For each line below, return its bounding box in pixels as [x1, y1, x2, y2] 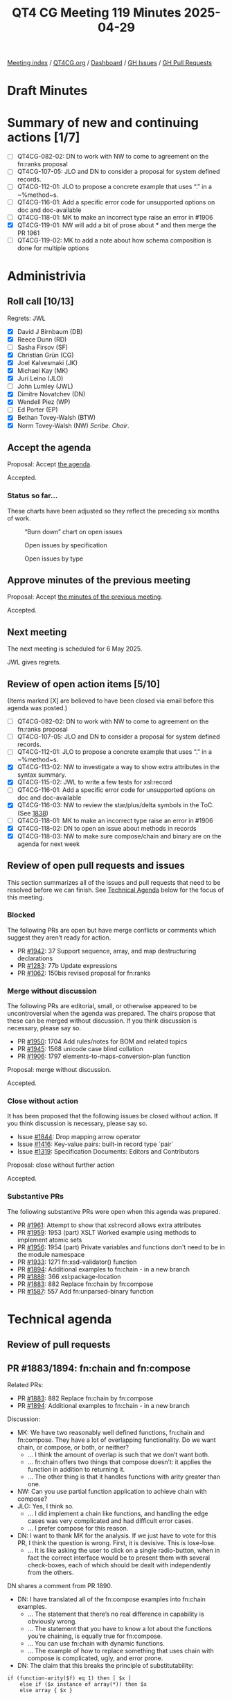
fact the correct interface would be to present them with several [27, 1553, 210, 1562]
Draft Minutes [7, 83, 88, 98]
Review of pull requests [7, 1339, 111, 1350]
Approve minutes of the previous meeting [7, 574, 190, 586]
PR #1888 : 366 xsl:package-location [17, 1272, 121, 1280]
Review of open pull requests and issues [7, 860, 185, 872]
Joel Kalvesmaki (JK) [17, 359, 78, 367]
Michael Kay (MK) [17, 367, 69, 375]
